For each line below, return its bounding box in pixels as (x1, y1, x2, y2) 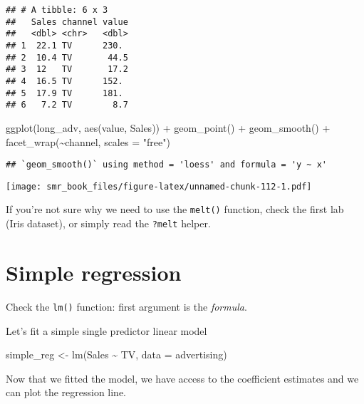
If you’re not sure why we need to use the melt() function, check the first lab (6, 202, 344, 217)
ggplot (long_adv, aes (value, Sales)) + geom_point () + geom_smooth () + (6, 120, 331, 135)
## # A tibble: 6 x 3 (6, 5, 108, 15)
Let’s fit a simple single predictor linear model (6, 323, 207, 338)
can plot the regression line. (6, 385, 127, 400)
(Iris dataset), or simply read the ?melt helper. (6, 216, 211, 231)
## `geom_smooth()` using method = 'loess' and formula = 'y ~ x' (6, 160, 328, 170)
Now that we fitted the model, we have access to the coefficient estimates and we (6, 371, 359, 385)
